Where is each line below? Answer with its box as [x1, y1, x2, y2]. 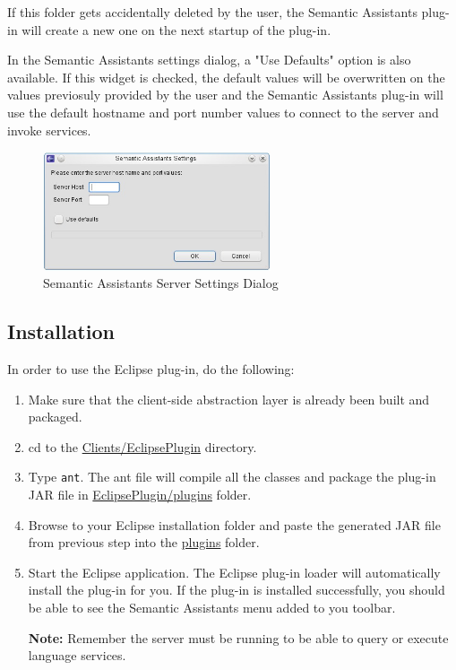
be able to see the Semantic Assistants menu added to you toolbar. [28, 597, 396, 616]
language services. [28, 646, 126, 665]
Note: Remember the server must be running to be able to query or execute [28, 628, 449, 647]
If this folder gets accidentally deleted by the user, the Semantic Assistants [7, 3, 417, 21]
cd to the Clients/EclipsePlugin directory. [28, 437, 257, 456]
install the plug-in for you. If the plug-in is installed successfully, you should [28, 580, 445, 599]
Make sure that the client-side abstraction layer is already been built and [28, 389, 430, 408]
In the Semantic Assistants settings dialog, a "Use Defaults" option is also [7, 50, 411, 69]
